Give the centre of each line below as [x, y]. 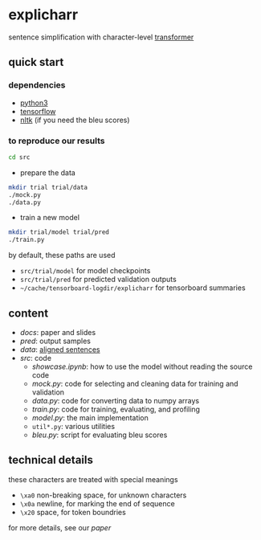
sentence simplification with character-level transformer [101, 37]
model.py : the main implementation [90, 417]
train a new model [50, 218]
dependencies [37, 85]
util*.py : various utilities [73, 426]
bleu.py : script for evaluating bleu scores [100, 435]
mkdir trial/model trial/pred [59, 232]
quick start [36, 62]
